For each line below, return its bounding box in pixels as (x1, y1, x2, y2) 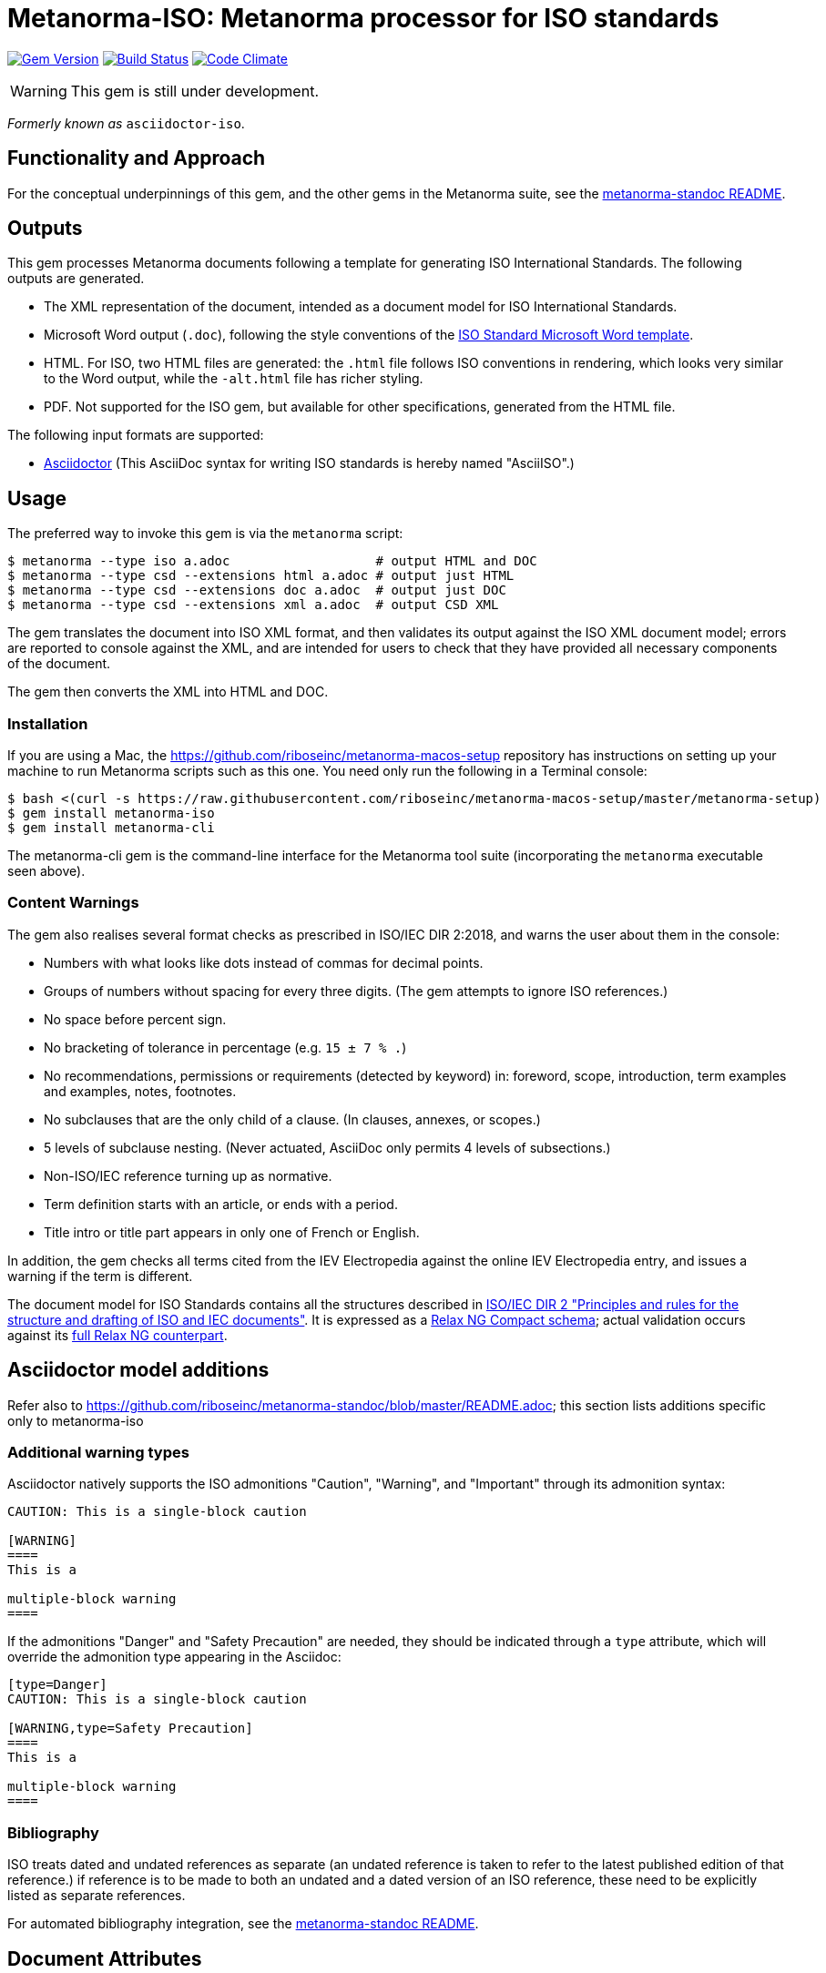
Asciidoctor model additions (7, 1358, 270, 1382)
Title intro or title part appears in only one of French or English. (44, 1224, 420, 1240)
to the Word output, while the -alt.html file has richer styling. (44, 371, 423, 387)
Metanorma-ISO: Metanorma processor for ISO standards (7, 3, 719, 34)
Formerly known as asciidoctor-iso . (7, 115, 245, 131)
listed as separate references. (7, 1887, 186, 1904)
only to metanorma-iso (7, 1412, 144, 1429)
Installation (7, 714, 88, 733)
